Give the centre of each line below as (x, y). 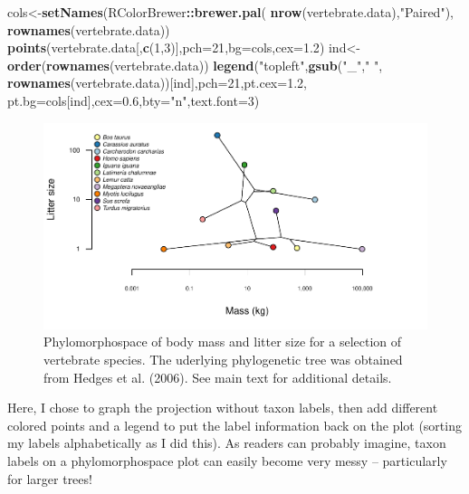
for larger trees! (50, 478)
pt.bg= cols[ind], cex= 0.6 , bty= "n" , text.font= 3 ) (134, 100)
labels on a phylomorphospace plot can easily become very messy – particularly (227, 461)
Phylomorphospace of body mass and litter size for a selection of (223, 342)
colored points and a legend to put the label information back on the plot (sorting (234, 425)
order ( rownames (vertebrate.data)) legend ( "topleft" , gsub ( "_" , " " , (195, 65)
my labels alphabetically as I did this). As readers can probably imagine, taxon (227, 443)
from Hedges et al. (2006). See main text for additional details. (218, 377)
